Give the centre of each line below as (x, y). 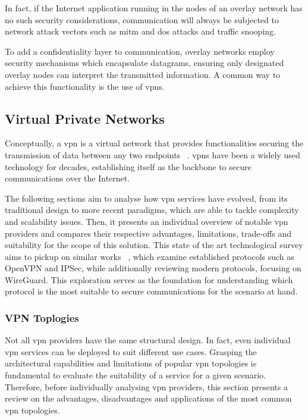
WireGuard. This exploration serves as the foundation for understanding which (149, 279)
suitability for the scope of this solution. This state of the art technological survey (154, 245)
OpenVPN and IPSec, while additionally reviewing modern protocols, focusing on (153, 268)
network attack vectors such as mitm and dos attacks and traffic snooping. (140, 31)
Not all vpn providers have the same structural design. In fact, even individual (148, 340)
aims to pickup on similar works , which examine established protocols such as (150, 256)
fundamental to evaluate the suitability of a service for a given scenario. (136, 375)
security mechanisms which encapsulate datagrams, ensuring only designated (144, 63)
